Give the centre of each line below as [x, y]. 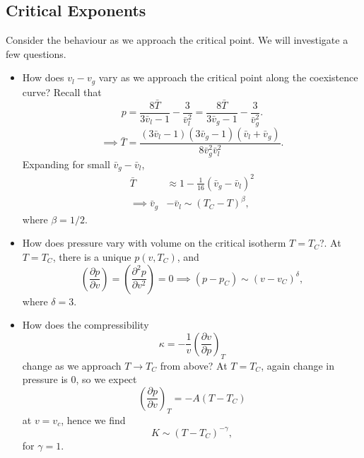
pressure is [45, 379]
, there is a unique [92, 256]
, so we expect [106, 379]
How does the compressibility [86, 325]
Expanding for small [66, 164]
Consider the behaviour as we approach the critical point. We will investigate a [177, 40]
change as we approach [72, 365]
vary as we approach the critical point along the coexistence [228, 77]
